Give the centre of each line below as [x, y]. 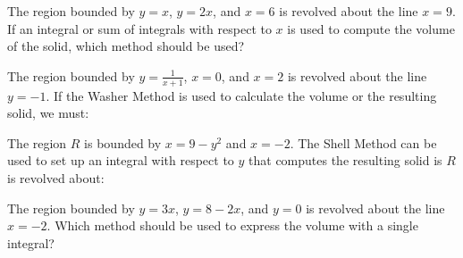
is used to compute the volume [371, 28]
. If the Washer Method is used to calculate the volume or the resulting [241, 95]
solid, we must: [48, 113]
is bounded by [123, 142]
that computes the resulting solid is [345, 160]
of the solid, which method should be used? [126, 46]
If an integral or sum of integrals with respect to [139, 28]
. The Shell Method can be [363, 142]
